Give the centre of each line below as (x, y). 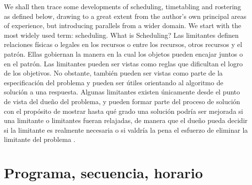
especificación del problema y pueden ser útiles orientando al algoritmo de (114, 82)
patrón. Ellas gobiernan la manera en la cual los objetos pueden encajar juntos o (124, 54)
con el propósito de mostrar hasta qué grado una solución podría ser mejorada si (124, 111)
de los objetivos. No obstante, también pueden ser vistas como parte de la (113, 73)
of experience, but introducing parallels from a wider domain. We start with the (123, 25)
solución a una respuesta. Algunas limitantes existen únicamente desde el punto (122, 92)
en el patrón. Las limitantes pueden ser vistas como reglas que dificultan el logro (123, 63)
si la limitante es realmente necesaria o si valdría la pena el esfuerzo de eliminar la (126, 130)
